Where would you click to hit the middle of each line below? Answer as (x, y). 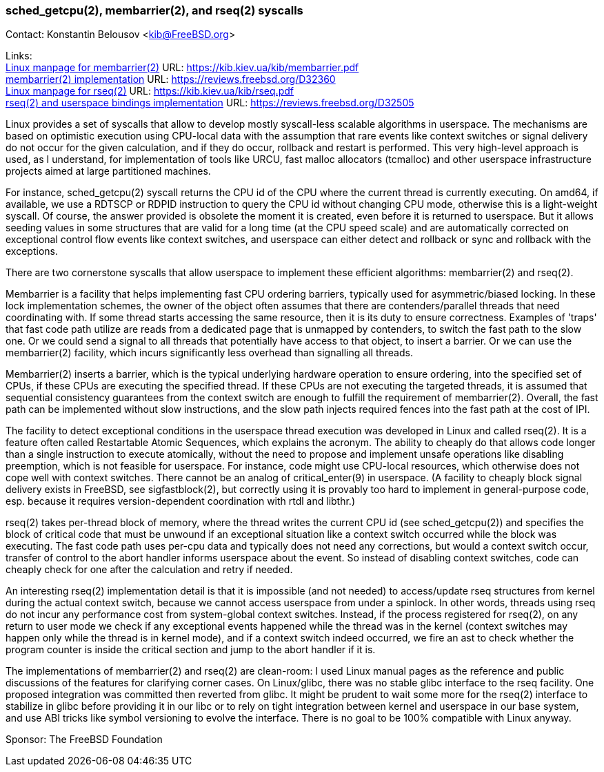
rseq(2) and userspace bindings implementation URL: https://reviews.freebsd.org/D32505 (210, 103)
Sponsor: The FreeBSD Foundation (84, 740)
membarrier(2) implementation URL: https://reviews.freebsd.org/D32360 (171, 79)
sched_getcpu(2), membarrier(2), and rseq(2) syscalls (154, 10)
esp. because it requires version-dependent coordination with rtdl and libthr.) (181, 501)
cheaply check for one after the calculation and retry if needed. (149, 570)
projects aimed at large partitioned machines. (108, 171)
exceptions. (32, 251)
